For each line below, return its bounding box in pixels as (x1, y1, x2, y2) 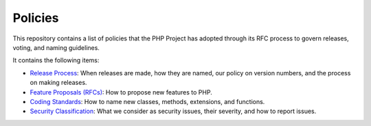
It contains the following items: (12, 56, 100, 64)
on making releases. (30, 79, 87, 87)
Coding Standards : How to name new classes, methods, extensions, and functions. (30, 97, 265, 105)
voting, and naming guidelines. (12, 43, 100, 51)
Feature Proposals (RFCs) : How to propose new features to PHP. (30, 88, 212, 96)
